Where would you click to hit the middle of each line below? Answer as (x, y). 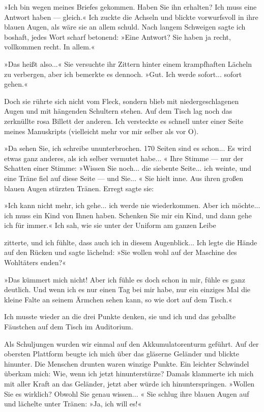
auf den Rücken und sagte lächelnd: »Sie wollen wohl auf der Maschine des (121, 252)
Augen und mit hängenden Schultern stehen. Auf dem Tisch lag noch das (118, 111)
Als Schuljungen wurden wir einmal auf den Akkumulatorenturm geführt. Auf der (131, 343)
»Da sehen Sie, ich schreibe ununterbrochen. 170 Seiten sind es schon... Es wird (128, 148)
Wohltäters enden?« (35, 262)
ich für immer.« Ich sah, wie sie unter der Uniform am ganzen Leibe (110, 225)
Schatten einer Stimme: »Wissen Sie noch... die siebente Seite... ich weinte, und (128, 168)
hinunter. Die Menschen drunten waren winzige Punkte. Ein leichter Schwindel (127, 363)
